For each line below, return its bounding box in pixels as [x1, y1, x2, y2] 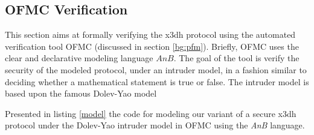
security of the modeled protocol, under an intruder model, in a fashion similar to [5, 63, 307, 76]
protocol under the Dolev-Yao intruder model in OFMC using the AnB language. [5, 119, 305, 131]
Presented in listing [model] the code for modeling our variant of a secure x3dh [5, 107, 296, 119]
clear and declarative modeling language [5, 52, 153, 64]
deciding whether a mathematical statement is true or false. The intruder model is [5, 75, 309, 88]
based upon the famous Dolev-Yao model [5, 87, 157, 100]
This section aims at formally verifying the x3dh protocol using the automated [5, 28, 296, 41]
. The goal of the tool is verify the [173, 52, 300, 64]
